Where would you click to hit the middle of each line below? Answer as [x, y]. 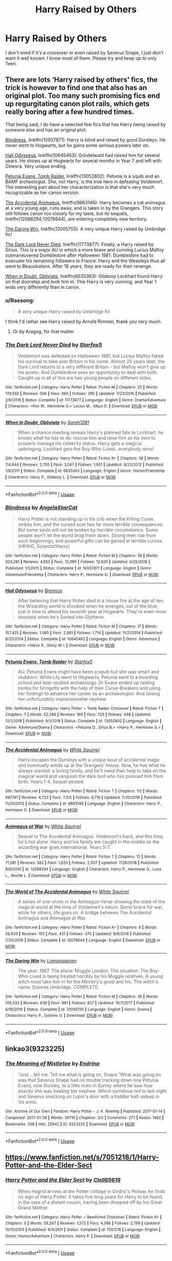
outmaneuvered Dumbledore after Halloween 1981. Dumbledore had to [79, 255]
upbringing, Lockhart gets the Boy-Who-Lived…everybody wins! [85, 449]
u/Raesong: [20, 300]
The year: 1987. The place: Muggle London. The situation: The [83, 971]
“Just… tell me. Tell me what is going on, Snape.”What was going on [89, 1075]
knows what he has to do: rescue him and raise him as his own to [87, 438]
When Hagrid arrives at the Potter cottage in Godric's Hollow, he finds [91, 1191]
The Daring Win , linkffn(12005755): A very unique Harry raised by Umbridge [85, 229]
